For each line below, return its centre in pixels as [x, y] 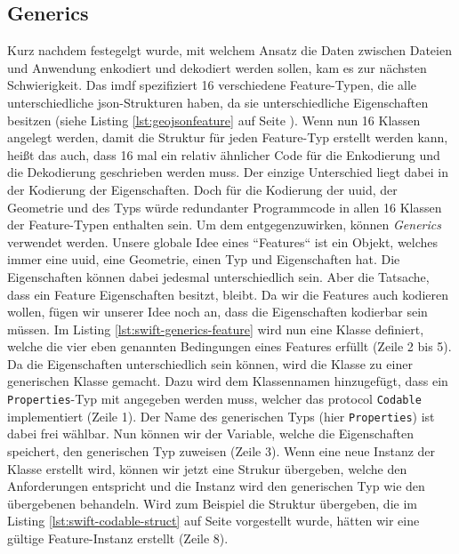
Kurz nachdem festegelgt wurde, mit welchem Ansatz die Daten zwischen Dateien [229, 50]
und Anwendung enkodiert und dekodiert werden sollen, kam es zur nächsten [217, 67]
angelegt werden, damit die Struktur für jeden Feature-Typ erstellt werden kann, [228, 137]
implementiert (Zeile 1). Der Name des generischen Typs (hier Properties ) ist [221, 416]
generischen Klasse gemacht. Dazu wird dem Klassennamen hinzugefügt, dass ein [228, 381]
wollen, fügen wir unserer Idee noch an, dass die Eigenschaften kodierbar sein [217, 312]
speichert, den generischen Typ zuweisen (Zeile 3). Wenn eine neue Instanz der [221, 450]
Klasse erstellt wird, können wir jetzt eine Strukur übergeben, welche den [207, 468]
